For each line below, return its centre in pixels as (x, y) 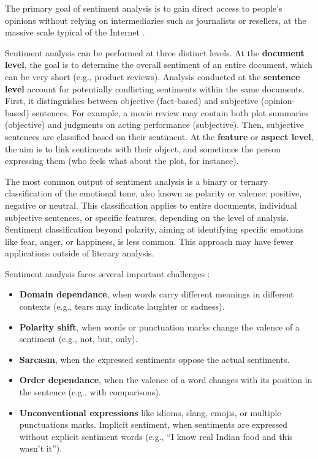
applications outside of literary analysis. (80, 253)
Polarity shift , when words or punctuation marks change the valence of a (160, 327)
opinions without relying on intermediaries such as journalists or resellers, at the (156, 20)
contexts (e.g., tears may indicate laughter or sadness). (122, 306)
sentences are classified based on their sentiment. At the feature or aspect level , (159, 136)
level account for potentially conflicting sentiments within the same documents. (155, 88)
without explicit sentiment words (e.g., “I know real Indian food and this (156, 436)
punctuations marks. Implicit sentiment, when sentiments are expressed (153, 424)
